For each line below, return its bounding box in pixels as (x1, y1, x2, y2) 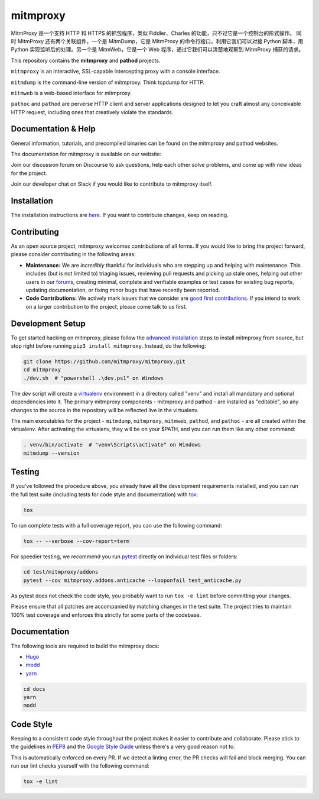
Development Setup (11, 318, 86, 328)
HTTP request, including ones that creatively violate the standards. (11, 108, 174, 115)
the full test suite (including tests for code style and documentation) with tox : (11, 491, 198, 498)
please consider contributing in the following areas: (11, 251, 136, 258)
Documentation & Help (11, 124, 96, 134)
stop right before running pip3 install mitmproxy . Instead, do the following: (11, 342, 206, 349)
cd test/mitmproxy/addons (23, 568, 99, 575)
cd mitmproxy (23, 367, 61, 373)
